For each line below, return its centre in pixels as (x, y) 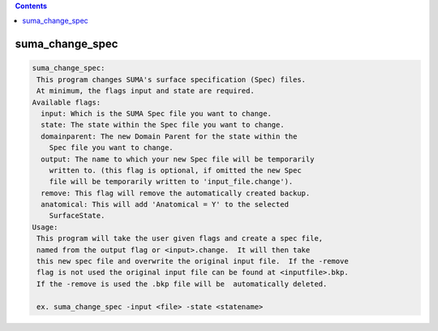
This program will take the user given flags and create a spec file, (180, 239)
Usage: (45, 227)
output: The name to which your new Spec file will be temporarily (178, 159)
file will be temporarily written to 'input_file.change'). (171, 182)
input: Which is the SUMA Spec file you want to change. (156, 113)
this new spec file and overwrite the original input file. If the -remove (193, 261)
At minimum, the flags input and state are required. (146, 91)
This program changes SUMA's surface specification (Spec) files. (172, 80)
